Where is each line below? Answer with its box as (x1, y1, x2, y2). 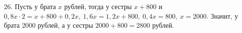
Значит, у (210, 11, 238, 21)
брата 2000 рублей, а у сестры (4, 20, 93, 30)
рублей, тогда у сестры (64, 1, 132, 11)
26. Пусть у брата (4, 1, 56, 11)
